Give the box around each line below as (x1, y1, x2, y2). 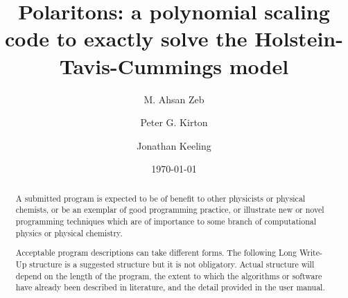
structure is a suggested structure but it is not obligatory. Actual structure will (29, 258, 315, 270)
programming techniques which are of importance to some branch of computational (15, 215, 317, 227)
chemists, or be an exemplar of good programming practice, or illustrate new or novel (15, 204, 324, 216)
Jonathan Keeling (137, 138, 211, 152)
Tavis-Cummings (59, 51, 223, 80)
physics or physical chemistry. (15, 227, 123, 238)
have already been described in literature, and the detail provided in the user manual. (15, 281, 325, 293)
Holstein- (254, 24, 343, 53)
